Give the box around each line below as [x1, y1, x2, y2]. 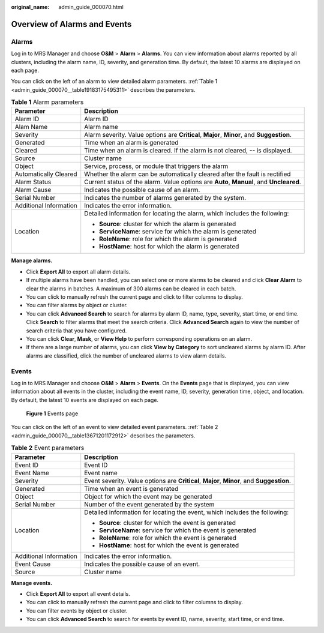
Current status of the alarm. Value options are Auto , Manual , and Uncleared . [84, 178, 301, 186]
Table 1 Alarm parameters [11, 98, 84, 106]
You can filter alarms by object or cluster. [26, 302, 128, 309]
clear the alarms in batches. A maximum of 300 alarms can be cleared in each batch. [26, 285, 236, 292]
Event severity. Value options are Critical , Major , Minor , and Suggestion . [84, 476, 291, 485]
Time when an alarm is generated [84, 139, 179, 147]
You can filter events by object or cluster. [26, 607, 128, 614]
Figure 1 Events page [26, 410, 79, 417]
